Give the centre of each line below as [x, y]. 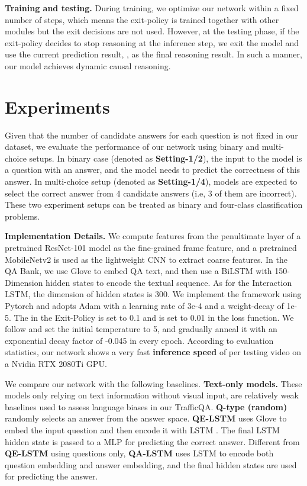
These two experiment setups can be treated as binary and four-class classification [154, 205]
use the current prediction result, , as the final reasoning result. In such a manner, [153, 54]
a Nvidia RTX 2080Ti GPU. [56, 363]
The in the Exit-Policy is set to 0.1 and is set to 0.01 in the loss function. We [154, 317]
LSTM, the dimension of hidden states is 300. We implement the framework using [153, 294]
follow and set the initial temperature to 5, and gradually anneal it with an [141, 329]
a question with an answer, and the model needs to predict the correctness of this [153, 170]
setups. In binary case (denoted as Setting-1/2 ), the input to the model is [166, 158]
